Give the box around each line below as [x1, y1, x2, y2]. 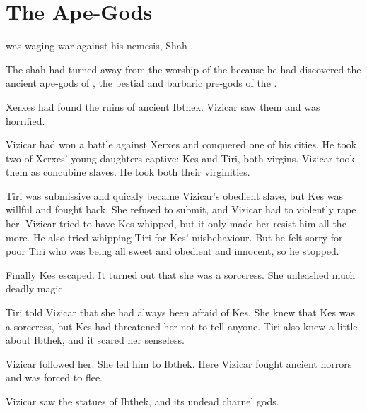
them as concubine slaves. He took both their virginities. [6, 164, 250, 179]
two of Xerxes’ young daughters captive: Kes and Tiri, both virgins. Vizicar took [6, 150, 356, 165]
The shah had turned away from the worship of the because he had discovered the [6, 61, 361, 76]
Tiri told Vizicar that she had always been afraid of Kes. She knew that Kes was [6, 305, 355, 320]
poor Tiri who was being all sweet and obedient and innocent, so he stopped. [6, 244, 339, 258]
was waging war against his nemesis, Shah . [6, 38, 194, 53]
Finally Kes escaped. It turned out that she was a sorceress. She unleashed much [6, 267, 356, 282]
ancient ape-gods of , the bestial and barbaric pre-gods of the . [6, 76, 277, 90]
